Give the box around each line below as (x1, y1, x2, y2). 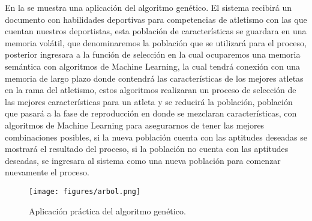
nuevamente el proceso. (5, 166, 89, 178)
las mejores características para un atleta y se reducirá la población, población (5, 95, 293, 107)
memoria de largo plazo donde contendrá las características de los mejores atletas (5, 71, 304, 84)
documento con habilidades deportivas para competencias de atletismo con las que (5, 13, 307, 25)
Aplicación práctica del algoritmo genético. (29, 204, 186, 217)
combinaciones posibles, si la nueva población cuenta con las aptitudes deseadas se (5, 130, 307, 143)
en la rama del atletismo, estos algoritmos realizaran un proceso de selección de (5, 83, 296, 96)
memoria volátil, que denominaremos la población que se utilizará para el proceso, (5, 36, 307, 49)
